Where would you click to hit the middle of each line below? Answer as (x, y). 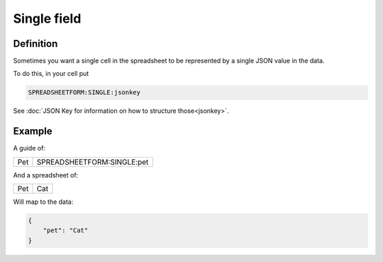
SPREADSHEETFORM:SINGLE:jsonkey (84, 93)
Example (33, 131)
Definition (35, 44)
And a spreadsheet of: (46, 175)
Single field (47, 18)
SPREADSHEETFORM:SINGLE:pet (93, 162)
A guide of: (29, 148)
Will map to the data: (43, 202)
